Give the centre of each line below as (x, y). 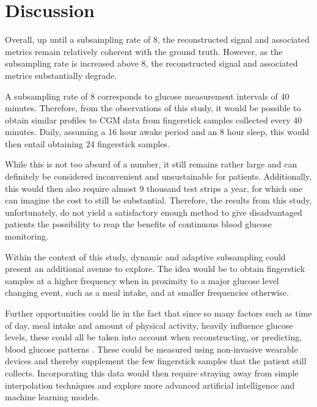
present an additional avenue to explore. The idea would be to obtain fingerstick (155, 269)
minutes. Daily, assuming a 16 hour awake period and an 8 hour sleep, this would (157, 132)
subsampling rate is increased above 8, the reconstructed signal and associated (151, 63)
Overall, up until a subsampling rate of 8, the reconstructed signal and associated (157, 39)
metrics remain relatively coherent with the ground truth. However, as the (144, 51)
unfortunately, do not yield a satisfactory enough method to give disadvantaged (154, 212)
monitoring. (27, 236)
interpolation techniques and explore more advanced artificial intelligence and (150, 385)
